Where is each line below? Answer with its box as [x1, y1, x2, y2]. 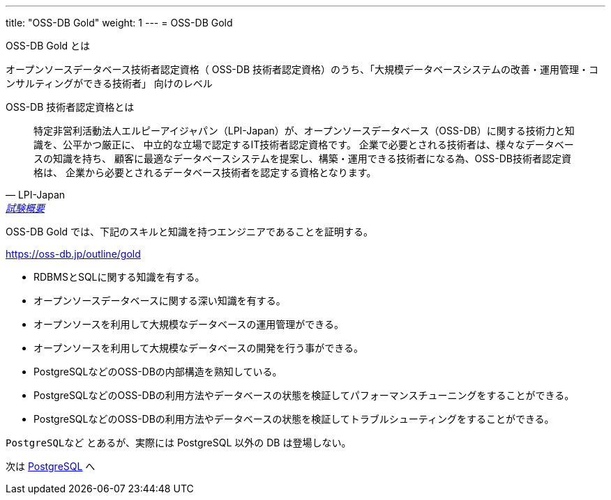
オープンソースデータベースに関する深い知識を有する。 [33, 295, 286, 306]
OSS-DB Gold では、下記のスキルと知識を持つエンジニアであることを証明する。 [6, 226, 373, 237]
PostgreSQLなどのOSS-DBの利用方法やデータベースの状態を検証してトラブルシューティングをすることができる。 [33, 413, 555, 425]
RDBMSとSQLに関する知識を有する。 [33, 271, 205, 283]
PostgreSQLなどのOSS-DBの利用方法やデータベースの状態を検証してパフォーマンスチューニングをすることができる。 [33, 389, 575, 401]
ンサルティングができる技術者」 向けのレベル [6, 77, 213, 89]
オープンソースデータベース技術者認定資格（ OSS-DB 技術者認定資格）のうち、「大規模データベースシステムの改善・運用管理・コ [6, 63, 598, 75]
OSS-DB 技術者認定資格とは [6, 101, 135, 113]
